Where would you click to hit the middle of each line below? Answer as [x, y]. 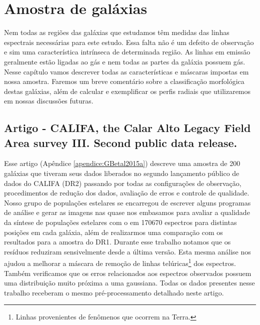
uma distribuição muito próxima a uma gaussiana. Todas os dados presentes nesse [129, 283]
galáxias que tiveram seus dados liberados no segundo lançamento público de [122, 173]
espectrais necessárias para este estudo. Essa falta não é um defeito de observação [129, 42]
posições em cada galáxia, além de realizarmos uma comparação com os [113, 232]
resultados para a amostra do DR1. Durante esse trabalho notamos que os [117, 242]
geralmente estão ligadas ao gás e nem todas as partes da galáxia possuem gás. [125, 61]
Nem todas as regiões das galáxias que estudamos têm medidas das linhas [117, 32]
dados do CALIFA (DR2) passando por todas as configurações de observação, [123, 183]
